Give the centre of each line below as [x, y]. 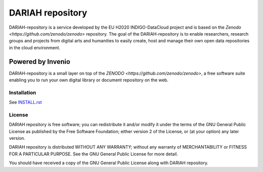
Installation [23, 93]
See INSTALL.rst [26, 102]
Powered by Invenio [40, 62]
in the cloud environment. [35, 48]
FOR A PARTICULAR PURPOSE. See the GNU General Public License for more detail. [94, 154]
